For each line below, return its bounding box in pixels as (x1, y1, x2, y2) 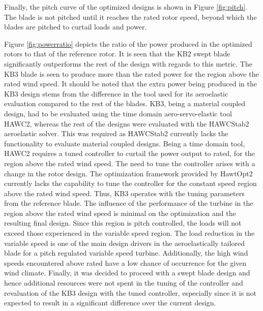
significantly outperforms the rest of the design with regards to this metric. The (4, 58, 252, 69)
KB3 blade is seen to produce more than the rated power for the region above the (4, 68, 259, 79)
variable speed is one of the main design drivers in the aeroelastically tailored (4, 237, 245, 248)
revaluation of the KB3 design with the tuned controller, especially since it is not (4, 287, 257, 298)
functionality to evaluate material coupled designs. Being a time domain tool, (4, 138, 245, 148)
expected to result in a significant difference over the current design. (4, 297, 216, 308)
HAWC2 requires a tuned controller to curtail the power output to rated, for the (4, 148, 255, 159)
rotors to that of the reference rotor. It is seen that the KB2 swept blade (4, 48, 230, 59)
